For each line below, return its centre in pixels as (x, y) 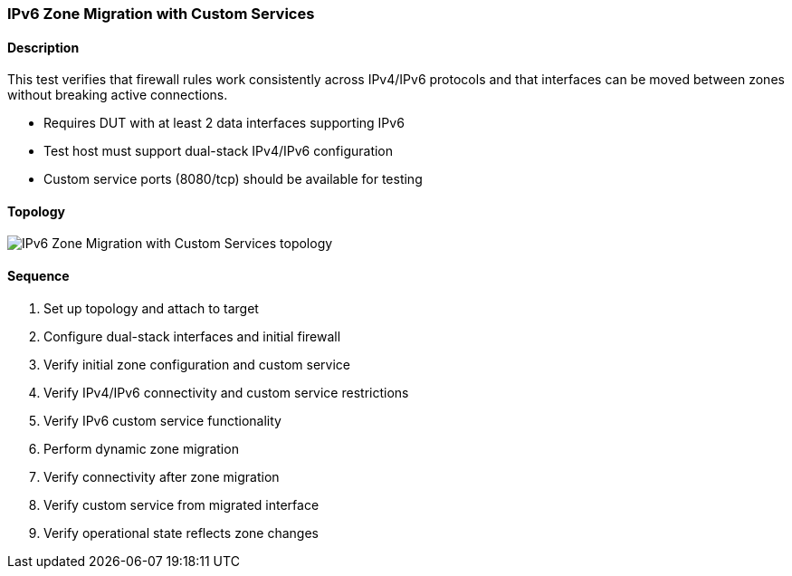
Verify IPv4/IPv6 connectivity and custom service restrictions (226, 392)
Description (43, 47)
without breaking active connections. (118, 95)
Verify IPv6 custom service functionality (162, 420)
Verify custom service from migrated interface (181, 504)
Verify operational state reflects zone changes (181, 533)
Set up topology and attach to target (151, 308)
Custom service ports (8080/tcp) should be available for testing (233, 179)
